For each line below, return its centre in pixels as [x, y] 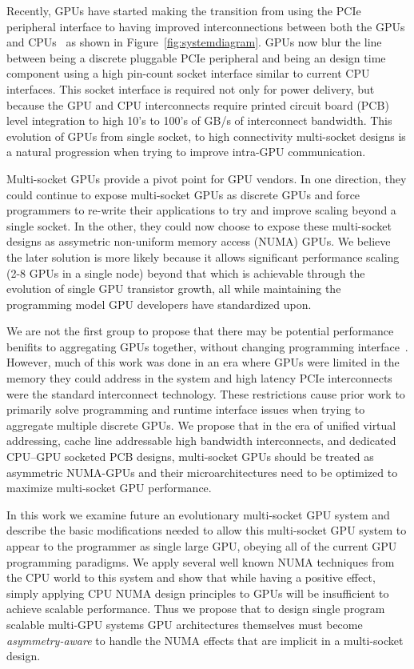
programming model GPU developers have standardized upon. [159, 304]
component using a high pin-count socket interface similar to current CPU [188, 73]
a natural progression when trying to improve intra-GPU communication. [186, 152]
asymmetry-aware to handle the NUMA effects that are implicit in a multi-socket [205, 640]
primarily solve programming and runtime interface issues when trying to [186, 409]
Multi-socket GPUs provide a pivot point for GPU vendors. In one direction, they [207, 178]
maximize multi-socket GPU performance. [109, 488]
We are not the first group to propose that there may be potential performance [200, 331]
